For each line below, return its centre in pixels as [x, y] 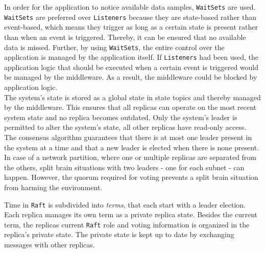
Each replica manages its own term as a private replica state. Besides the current [131, 214]
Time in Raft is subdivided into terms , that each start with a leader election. [125, 204]
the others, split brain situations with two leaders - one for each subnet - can [124, 167]
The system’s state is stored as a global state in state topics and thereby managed [132, 97]
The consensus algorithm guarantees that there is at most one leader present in [128, 137]
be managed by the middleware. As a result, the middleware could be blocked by [131, 77]
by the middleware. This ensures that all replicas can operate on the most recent [130, 107]
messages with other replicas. [50, 245]
